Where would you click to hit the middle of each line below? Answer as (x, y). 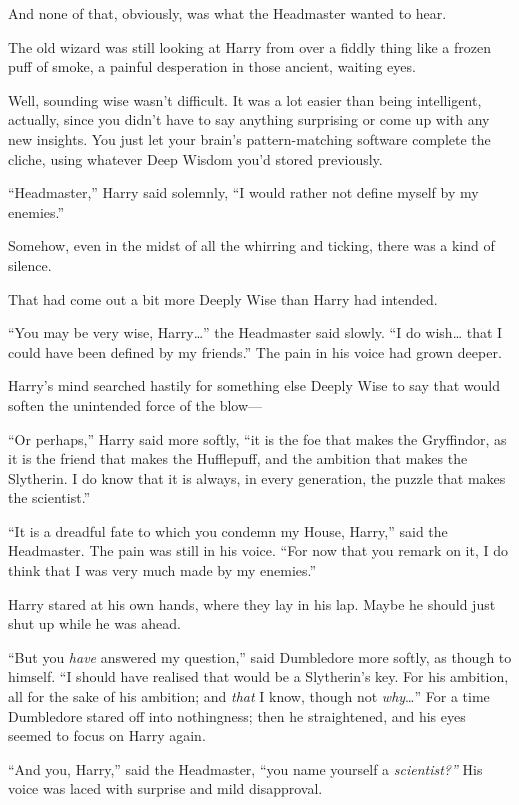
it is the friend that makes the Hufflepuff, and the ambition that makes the (238, 458)
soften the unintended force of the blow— (135, 404)
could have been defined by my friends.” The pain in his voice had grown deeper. (255, 351)
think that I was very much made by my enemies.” (162, 570)
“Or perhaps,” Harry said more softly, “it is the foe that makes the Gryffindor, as (257, 438)
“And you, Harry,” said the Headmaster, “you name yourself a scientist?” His (245, 768)
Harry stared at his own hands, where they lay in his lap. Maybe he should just (252, 603)
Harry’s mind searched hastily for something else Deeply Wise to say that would (254, 385)
